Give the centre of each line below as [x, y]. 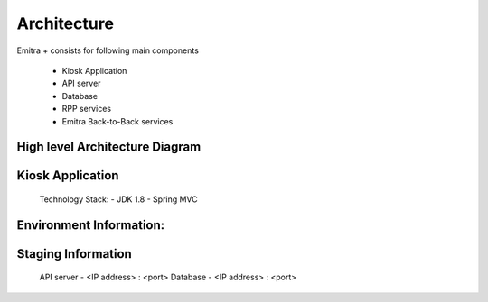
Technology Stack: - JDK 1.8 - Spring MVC [118, 199]
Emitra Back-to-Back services [117, 121]
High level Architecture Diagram [109, 147]
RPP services [87, 109]
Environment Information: [91, 225]
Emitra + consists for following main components [108, 50]
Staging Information [75, 254]
